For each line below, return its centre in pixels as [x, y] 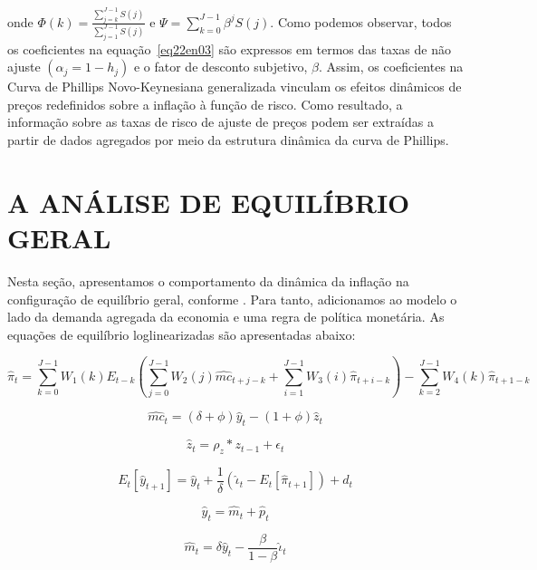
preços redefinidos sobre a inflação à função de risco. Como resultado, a [205, 104]
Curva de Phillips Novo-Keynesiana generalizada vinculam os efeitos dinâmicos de [235, 87]
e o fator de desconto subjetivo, [221, 67]
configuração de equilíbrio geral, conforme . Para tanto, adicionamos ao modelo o [232, 299]
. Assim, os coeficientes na [391, 67]
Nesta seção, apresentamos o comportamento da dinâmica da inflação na [208, 280]
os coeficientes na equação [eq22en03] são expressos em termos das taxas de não [229, 48]
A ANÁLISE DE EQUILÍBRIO [209, 202]
